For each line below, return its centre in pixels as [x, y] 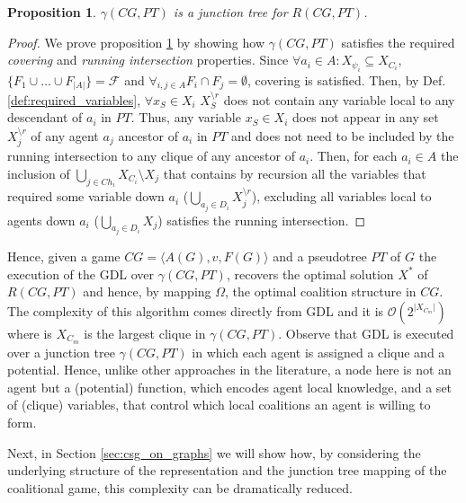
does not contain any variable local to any [339, 99]
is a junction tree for [230, 12]
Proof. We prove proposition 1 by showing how [136, 42]
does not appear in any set [365, 117]
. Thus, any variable [186, 117]
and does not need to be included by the [343, 135]
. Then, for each [354, 156]
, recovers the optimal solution [310, 274]
